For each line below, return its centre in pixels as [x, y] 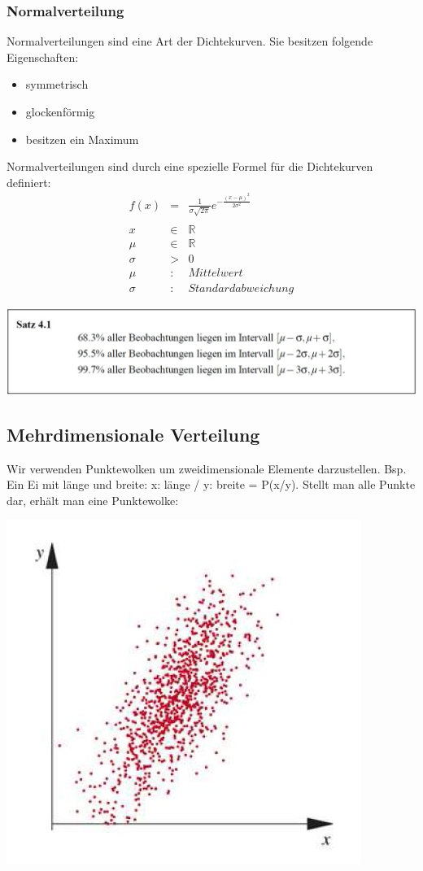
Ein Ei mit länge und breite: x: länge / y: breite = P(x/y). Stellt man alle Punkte [211, 484]
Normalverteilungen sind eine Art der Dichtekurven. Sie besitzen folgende [190, 41]
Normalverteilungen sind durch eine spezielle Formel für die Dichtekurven [190, 166]
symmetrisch [57, 84]
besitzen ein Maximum [82, 139]
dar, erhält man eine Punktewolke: [93, 500]
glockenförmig [60, 111]
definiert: [29, 182]
